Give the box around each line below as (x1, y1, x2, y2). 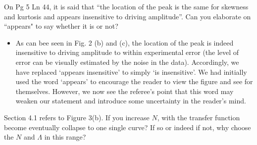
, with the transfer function (157, 112, 240, 122)
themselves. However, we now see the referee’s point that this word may (15, 86, 234, 96)
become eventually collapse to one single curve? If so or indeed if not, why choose (4, 122, 251, 132)
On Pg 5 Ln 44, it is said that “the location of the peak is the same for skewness (4, 1, 249, 11)
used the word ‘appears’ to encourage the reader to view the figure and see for (15, 76, 253, 87)
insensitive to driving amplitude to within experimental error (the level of (15, 47, 239, 57)
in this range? (44, 132, 86, 142)
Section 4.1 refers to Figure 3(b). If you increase (4, 112, 150, 122)
